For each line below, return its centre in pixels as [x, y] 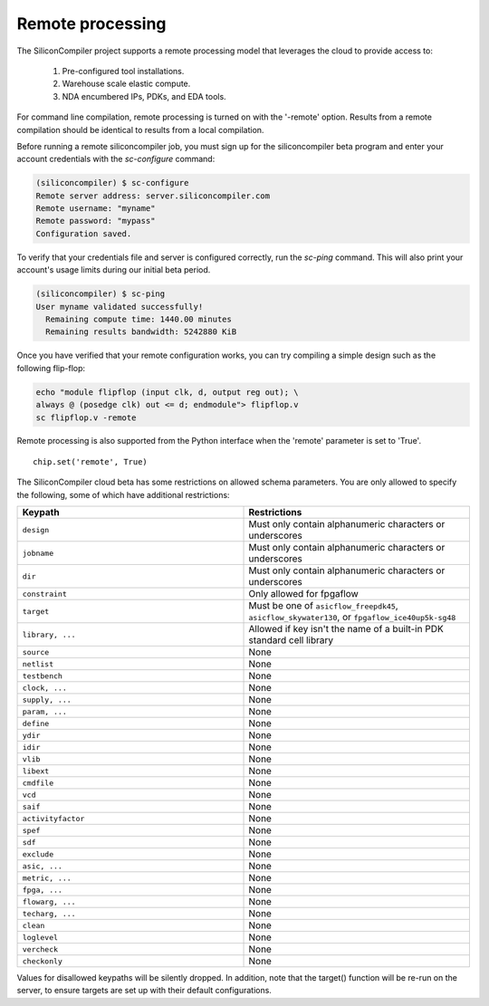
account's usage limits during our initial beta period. [114, 270]
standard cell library [291, 640]
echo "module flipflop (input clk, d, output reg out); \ [167, 392]
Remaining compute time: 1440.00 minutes [139, 319]
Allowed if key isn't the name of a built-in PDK [346, 629]
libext [36, 771]
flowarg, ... [49, 901]
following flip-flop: [51, 368]
